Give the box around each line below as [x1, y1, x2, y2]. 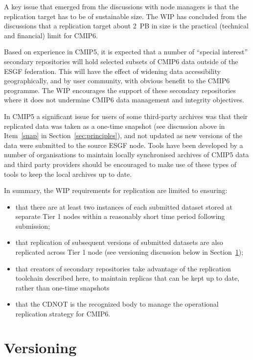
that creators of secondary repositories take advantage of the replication [15, 263, 231, 273]
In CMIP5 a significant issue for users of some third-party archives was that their [4, 111, 248, 121]
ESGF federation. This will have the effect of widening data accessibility [4, 66, 221, 76]
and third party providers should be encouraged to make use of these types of [4, 159, 237, 169]
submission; [15, 220, 50, 231]
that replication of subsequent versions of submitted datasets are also [15, 237, 223, 247]
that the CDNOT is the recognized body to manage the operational [15, 299, 219, 309]
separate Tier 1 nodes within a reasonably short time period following [15, 211, 225, 221]
